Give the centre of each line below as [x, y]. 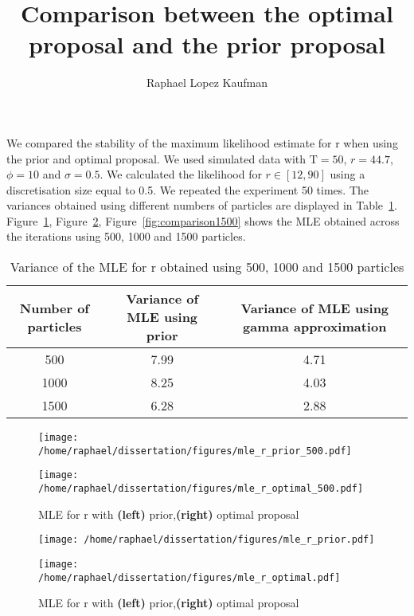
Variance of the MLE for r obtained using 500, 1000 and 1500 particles [207, 267]
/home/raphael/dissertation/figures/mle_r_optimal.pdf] [189, 577]
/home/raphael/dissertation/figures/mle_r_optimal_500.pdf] [201, 489]
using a [348, 174]
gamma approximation [315, 326]
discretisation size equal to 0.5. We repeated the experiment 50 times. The [187, 189]
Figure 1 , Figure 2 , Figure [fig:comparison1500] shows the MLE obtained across [203, 220]
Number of [54, 308]
